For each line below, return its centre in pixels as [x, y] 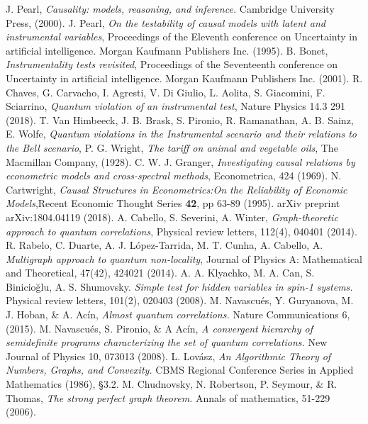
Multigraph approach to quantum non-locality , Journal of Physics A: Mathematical [184, 258]
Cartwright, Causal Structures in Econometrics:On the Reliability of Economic [177, 189]
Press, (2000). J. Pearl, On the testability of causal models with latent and [166, 22]
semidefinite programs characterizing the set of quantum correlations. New [167, 342]
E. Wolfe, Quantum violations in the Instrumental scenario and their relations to [181, 134]
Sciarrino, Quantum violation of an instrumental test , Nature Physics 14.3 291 [176, 106]
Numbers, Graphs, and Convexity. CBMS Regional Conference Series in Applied [180, 370]
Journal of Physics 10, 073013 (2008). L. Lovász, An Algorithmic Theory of [168, 356]
